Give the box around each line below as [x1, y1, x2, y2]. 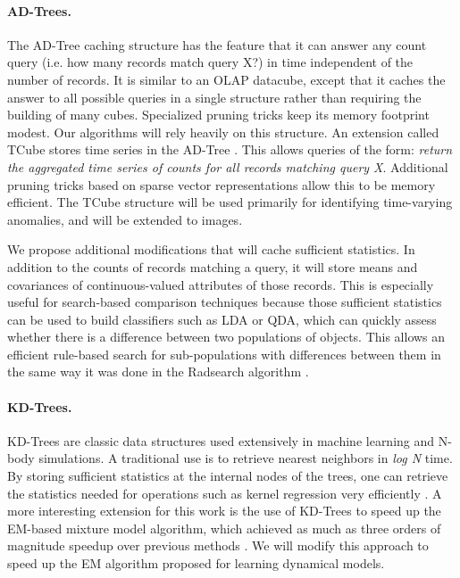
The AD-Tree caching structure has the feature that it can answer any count [7, 35, 427, 54]
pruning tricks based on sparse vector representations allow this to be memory [7, 175, 436, 194]
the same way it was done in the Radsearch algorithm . [7, 362, 309, 381]
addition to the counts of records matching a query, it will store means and [7, 257, 418, 276]
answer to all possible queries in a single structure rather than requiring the [7, 87, 422, 106]
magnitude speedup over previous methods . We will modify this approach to [7, 536, 429, 555]
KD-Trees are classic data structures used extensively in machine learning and [7, 431, 435, 450]
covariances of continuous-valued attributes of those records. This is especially [7, 275, 434, 293]
